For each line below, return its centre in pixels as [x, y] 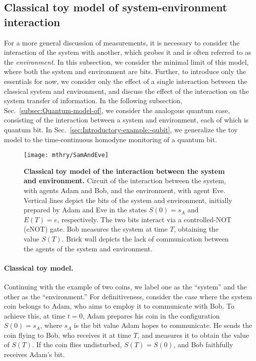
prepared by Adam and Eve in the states [85, 210]
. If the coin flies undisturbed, [77, 344]
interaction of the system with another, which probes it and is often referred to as [128, 52]
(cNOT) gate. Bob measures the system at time [96, 229]
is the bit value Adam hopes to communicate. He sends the [163, 325]
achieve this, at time [35, 315]
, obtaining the [196, 229]
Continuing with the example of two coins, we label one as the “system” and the [126, 286]
